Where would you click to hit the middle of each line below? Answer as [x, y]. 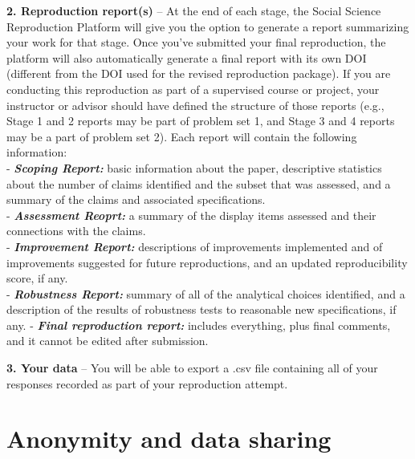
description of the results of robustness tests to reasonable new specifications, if [201, 309]
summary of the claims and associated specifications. [136, 199]
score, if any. [37, 278]
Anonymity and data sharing [169, 439]
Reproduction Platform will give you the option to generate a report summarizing [208, 26]
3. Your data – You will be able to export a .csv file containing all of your [192, 368]
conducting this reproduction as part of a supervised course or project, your [193, 89]
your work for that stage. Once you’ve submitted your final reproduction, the [196, 42]
